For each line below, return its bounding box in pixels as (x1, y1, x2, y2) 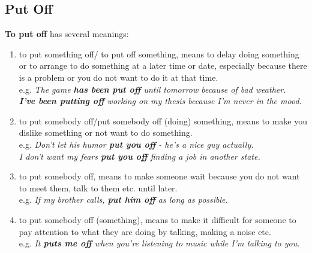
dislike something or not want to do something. (19, 126, 193, 139)
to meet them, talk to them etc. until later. (19, 181, 178, 194)
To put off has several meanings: (5, 28, 129, 40)
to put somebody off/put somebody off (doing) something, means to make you (19, 114, 307, 127)
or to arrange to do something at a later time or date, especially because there (19, 59, 307, 72)
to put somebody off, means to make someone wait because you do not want (19, 170, 300, 182)
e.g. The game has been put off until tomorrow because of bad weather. (19, 83, 286, 95)
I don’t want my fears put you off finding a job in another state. (19, 150, 260, 162)
